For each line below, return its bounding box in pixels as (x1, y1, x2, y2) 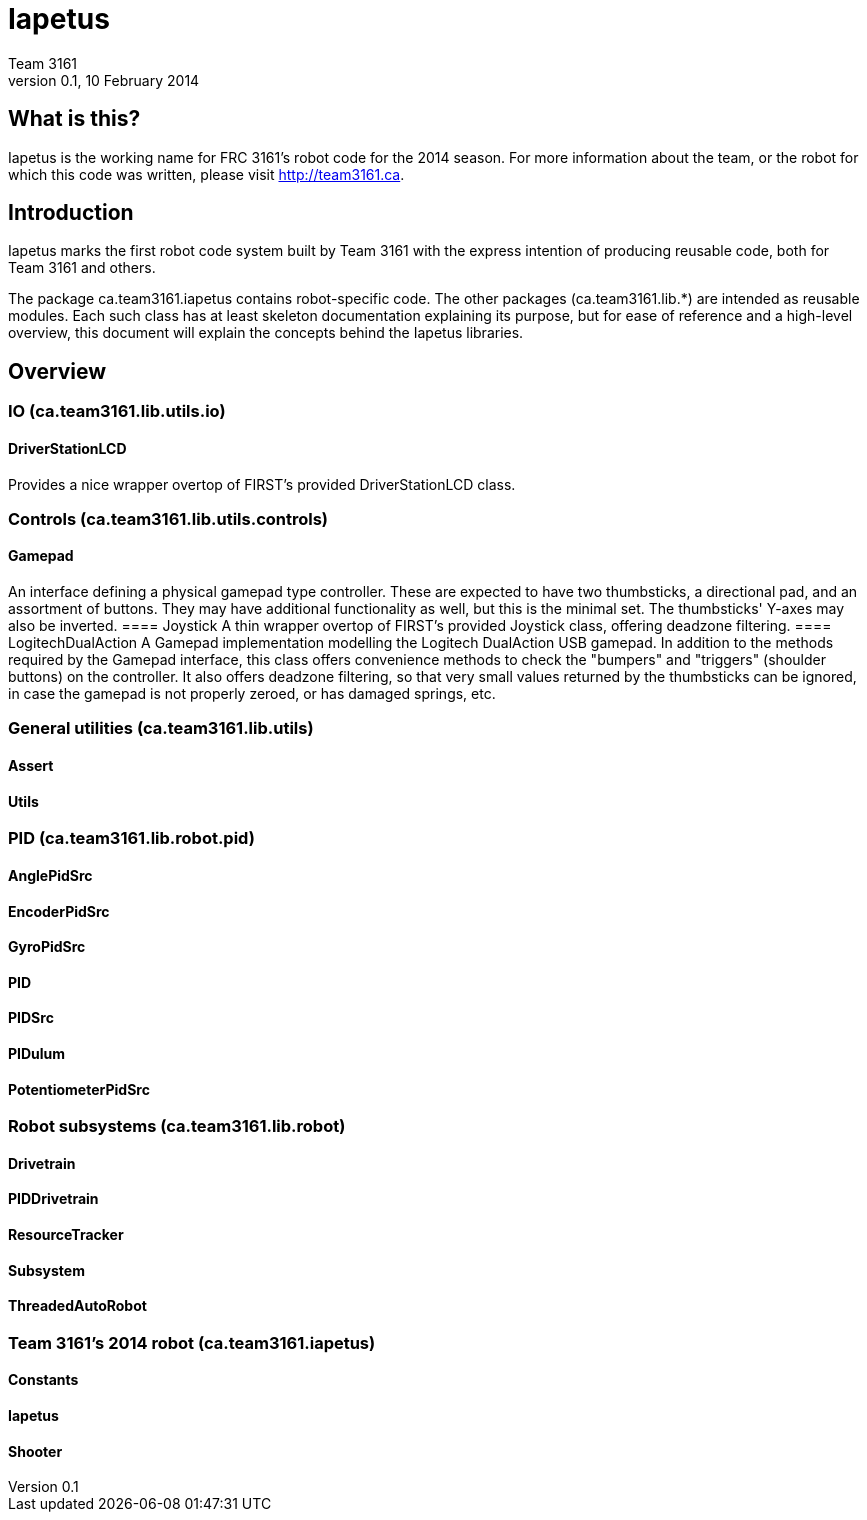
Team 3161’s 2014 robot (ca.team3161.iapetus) (8, 1332, 376, 1353)
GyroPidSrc (8, 938, 86, 956)
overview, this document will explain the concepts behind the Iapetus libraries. (8, 324, 524, 342)
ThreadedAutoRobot (8, 1297, 147, 1315)
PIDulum (8, 1044, 66, 1062)
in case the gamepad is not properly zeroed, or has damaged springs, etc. (8, 685, 496, 703)
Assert (8, 757, 54, 775)
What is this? (8, 106, 141, 132)
